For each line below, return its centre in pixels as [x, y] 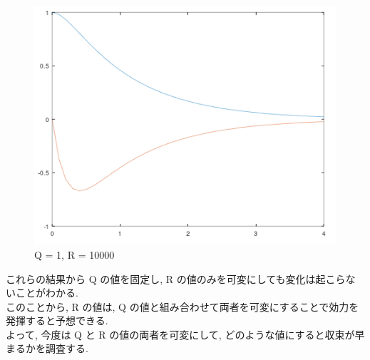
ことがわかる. [47, 293]
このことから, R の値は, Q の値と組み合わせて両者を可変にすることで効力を [183, 306]
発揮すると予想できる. [57, 320]
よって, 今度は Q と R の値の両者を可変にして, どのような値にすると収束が [180, 334]
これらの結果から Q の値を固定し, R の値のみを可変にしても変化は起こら [176, 278]
